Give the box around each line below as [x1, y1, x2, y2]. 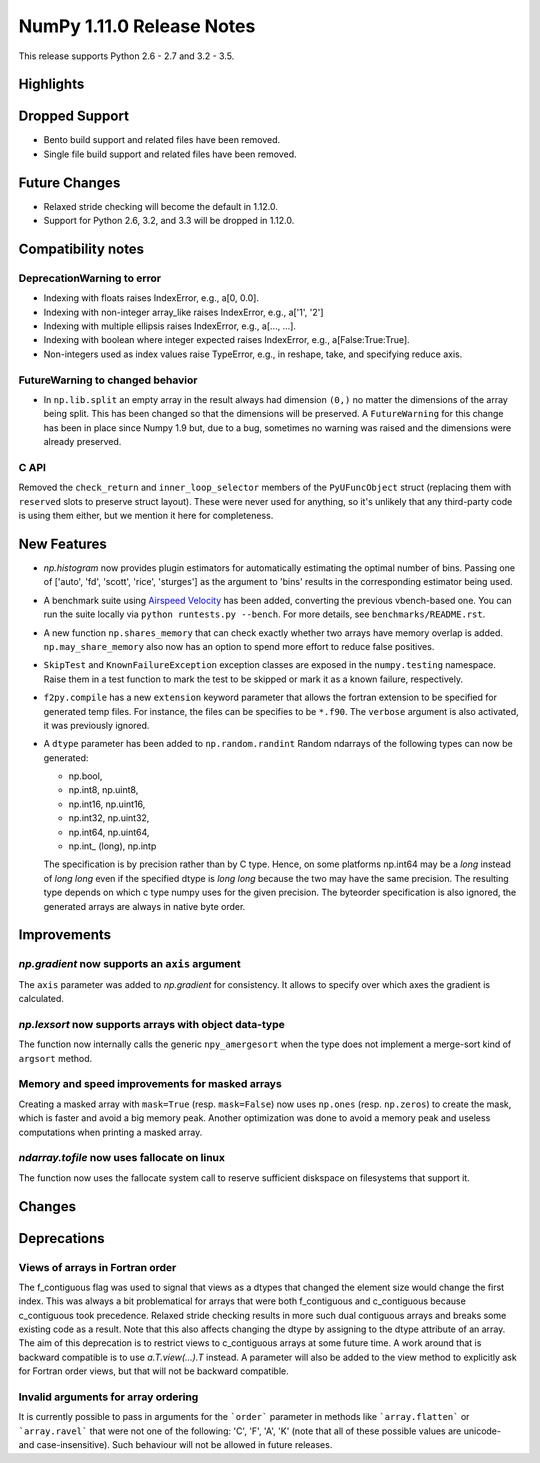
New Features [18, 535, 107, 552]
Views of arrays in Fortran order [18, 1260, 177, 1274]
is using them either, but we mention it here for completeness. [18, 510, 274, 522]
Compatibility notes [18, 240, 145, 257]
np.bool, [68, 770, 103, 782]
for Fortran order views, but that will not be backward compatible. [18, 1365, 289, 1377]
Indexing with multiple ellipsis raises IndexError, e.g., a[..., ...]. [43, 320, 297, 332]
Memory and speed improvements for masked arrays [18, 1077, 282, 1091]
